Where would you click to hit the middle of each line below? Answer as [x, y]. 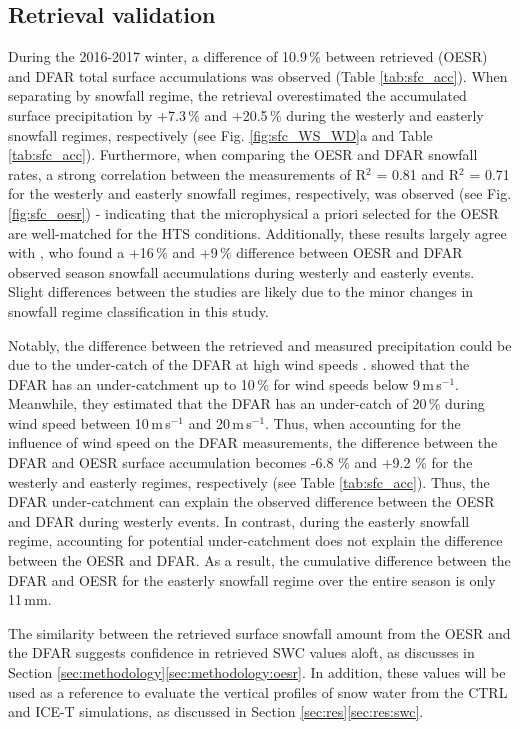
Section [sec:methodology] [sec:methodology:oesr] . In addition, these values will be [257, 672]
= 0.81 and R [418, 173]
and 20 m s [220, 422]
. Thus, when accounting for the [363, 422]
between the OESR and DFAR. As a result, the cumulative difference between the [259, 560]
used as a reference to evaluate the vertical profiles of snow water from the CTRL [258, 691]
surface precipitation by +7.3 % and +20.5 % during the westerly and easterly [246, 114]
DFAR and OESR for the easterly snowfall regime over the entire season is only [252, 579]
